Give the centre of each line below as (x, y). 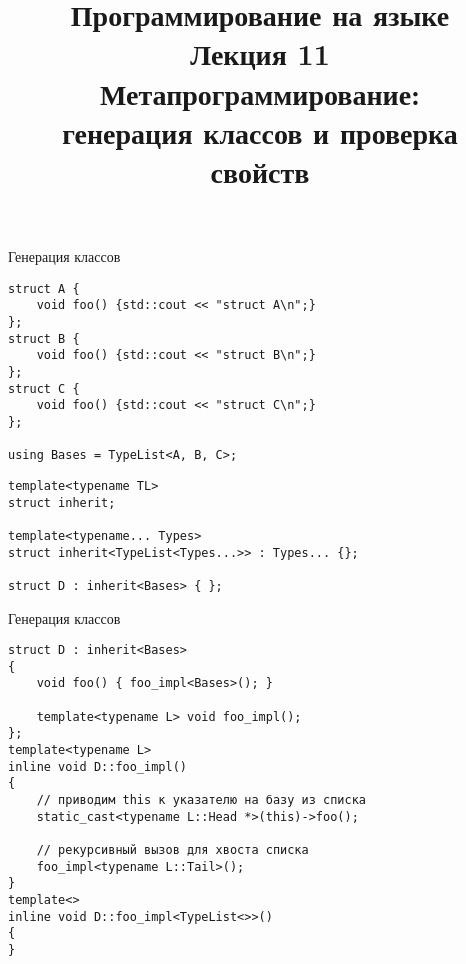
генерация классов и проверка (260, 131)
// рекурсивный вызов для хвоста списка (172, 850)
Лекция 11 (260, 53)
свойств (260, 170)
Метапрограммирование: (260, 92)
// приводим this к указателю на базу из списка (201, 800)
